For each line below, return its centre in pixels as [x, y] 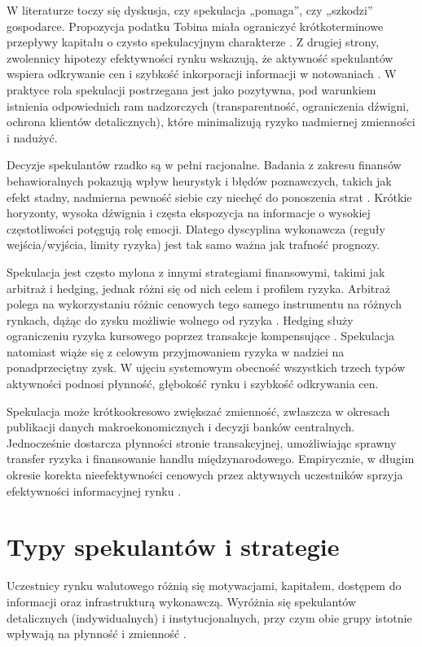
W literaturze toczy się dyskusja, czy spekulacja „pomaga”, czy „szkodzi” [190, 10]
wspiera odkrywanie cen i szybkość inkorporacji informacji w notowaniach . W [202, 74]
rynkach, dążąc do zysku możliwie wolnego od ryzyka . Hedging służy [180, 319]
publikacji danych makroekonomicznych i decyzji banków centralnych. [181, 427]
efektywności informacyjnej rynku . [94, 490]
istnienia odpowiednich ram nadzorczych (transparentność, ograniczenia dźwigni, [208, 105]
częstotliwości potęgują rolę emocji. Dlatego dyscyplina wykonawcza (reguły [196, 228]
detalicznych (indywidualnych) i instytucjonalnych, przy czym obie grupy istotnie [209, 617]
